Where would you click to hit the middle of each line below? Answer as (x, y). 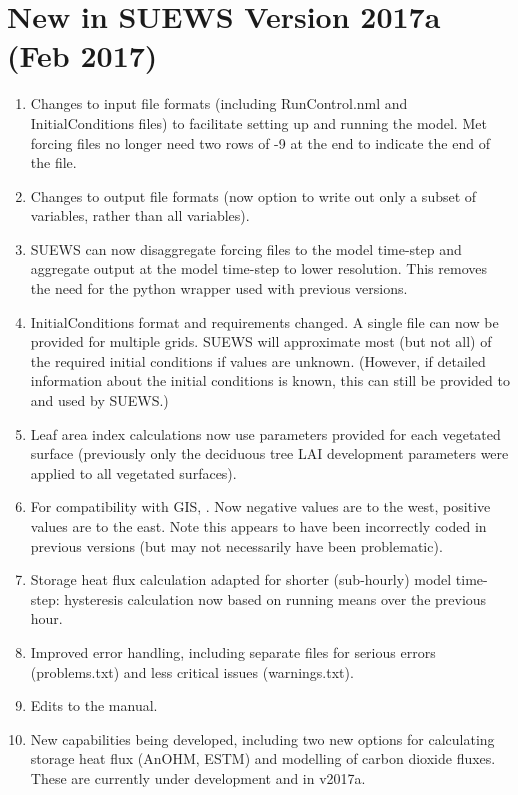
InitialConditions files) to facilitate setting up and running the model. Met (258, 122)
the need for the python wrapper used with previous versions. (219, 288)
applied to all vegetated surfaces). (133, 472)
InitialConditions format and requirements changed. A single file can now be (264, 321)
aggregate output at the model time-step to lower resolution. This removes (258, 268)
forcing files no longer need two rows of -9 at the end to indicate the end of (260, 142)
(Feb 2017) (82, 55)
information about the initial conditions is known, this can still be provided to (270, 380)
